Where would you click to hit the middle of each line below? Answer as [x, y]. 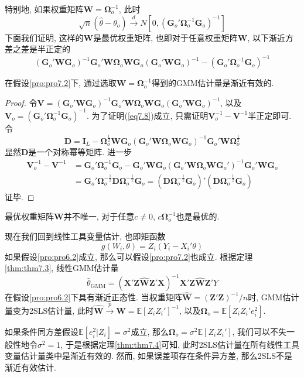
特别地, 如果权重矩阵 [44, 9]
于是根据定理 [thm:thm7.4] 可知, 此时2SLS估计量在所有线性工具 [182, 344]
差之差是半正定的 [37, 49]
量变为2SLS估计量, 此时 [49, 310]
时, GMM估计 [274, 297]
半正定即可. [270, 115]
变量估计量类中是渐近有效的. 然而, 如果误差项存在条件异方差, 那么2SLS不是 [148, 356]
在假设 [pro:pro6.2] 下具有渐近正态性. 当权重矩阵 [93, 297]
